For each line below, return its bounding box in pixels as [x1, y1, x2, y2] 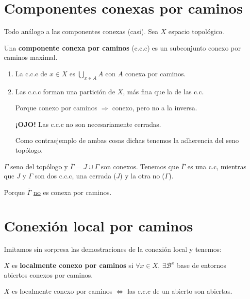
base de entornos [177, 260, 226, 270]
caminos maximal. [4, 52, 58, 62]
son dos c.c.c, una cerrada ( [34, 171, 117, 181]
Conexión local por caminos [4, 215, 193, 235]
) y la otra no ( [120, 171, 165, 181]
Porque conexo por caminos [15, 103, 98, 113]
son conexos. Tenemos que [101, 161, 179, 171]
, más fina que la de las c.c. [123, 86, 204, 96]
